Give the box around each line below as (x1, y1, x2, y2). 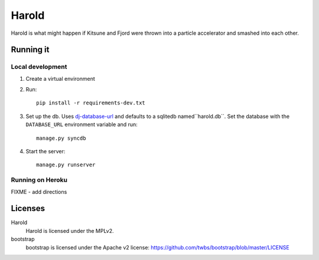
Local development (11, 62, 67, 71)
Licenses (11, 203, 45, 213)
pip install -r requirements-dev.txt (36, 100, 146, 106)
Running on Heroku (11, 176, 68, 184)
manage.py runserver (36, 162, 96, 168)
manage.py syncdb (36, 134, 86, 141)
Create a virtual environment (25, 75, 96, 82)
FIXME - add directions (11, 188, 67, 195)
